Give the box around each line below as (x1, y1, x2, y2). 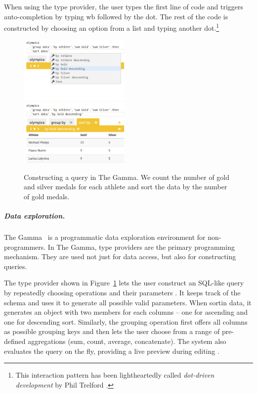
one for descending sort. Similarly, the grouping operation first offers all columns (4, 316, 248, 327)
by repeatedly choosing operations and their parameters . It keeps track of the (4, 287, 241, 297)
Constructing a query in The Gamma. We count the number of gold (24, 171, 230, 182)
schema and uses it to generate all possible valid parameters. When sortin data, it (4, 297, 252, 307)
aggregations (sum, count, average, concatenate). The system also (28, 336, 226, 346)
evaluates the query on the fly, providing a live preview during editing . (4, 345, 219, 356)
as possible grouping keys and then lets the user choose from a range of (4, 326, 220, 337)
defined (4, 336, 26, 346)
